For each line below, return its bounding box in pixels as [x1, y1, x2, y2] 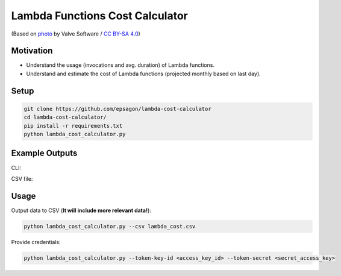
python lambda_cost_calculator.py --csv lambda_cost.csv [23, 223, 196, 230]
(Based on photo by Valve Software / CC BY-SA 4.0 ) [11, 30, 141, 37]
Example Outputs [11, 148, 78, 158]
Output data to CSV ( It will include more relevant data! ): [11, 207, 152, 214]
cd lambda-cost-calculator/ [23, 114, 107, 121]
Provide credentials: [11, 238, 61, 245]
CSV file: [11, 175, 33, 182]
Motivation [11, 46, 53, 56]
